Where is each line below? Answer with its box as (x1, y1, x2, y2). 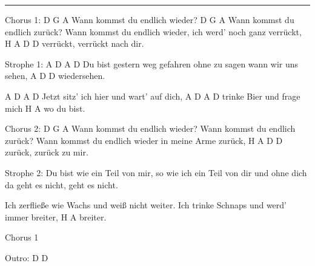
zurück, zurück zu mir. (5, 146, 88, 159)
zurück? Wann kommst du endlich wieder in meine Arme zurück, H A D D (5, 134, 283, 146)
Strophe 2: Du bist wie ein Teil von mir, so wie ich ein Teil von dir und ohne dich (5, 166, 307, 179)
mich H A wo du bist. (5, 101, 85, 114)
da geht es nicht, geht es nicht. (5, 178, 118, 191)
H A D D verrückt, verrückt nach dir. (5, 37, 144, 50)
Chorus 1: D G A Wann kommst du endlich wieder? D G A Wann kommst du (5, 13, 294, 26)
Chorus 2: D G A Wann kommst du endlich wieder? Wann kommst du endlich (5, 122, 296, 135)
